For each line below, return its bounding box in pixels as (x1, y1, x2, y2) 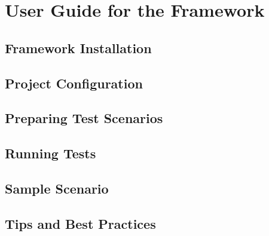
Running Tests (5, 144, 96, 163)
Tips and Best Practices (5, 214, 156, 232)
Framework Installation (5, 38, 152, 57)
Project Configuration (5, 73, 143, 92)
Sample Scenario (5, 179, 109, 197)
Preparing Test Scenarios (5, 109, 163, 127)
